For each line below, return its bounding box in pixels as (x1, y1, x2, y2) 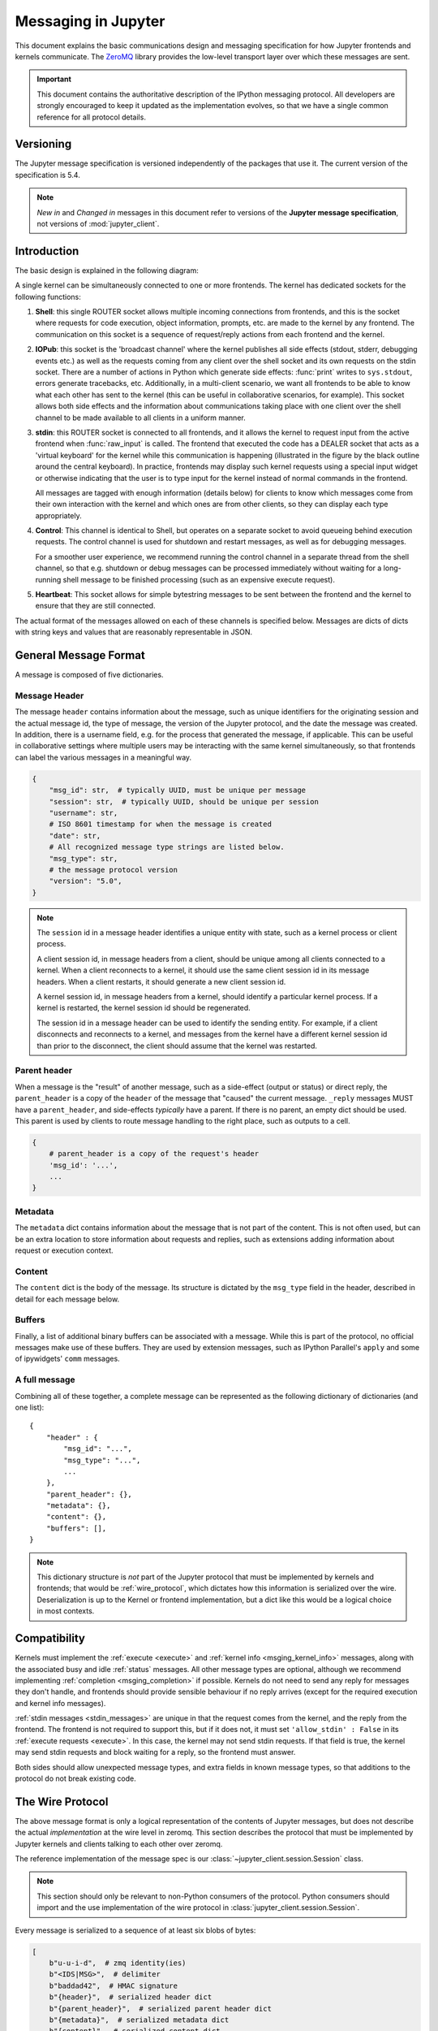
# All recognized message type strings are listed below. (49, 842, 285, 852)
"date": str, (49, 831, 101, 840)
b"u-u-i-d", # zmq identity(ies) (49, 1959, 187, 1968)
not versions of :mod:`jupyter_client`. (36, 219, 160, 228)
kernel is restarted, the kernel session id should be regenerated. (36, 1003, 251, 1013)
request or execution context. (15, 1245, 114, 1255)
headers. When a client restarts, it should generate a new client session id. (36, 977, 286, 986)
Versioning (15, 137, 72, 151)
